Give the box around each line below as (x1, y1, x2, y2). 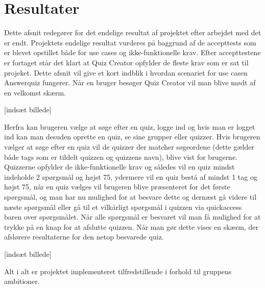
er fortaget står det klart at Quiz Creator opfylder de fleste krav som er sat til (4, 57, 249, 67)
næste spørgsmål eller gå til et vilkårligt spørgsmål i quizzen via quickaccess (4, 201, 242, 212)
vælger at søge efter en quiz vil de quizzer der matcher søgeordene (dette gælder (4, 141, 254, 152)
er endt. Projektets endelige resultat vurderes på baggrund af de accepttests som (4, 37, 256, 47)
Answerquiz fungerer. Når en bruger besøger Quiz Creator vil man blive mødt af (4, 77, 256, 88)
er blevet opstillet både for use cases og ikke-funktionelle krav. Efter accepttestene (4, 47, 261, 58)
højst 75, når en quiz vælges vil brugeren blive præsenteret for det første (4, 181, 230, 192)
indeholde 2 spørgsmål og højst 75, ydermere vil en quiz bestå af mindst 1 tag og (4, 171, 257, 182)
